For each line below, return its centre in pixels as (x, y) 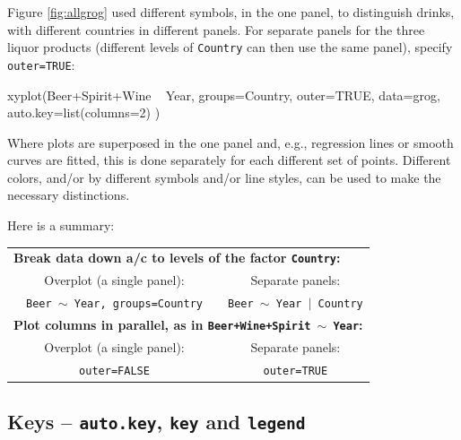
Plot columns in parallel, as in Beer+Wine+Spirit (162, 325)
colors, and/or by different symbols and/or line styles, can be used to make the (224, 177)
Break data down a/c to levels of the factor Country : (177, 258)
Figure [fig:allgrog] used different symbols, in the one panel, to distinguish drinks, (231, 12)
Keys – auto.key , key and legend (157, 422)
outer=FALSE (114, 371)
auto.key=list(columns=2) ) (84, 112)
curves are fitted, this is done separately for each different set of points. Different (229, 160)
